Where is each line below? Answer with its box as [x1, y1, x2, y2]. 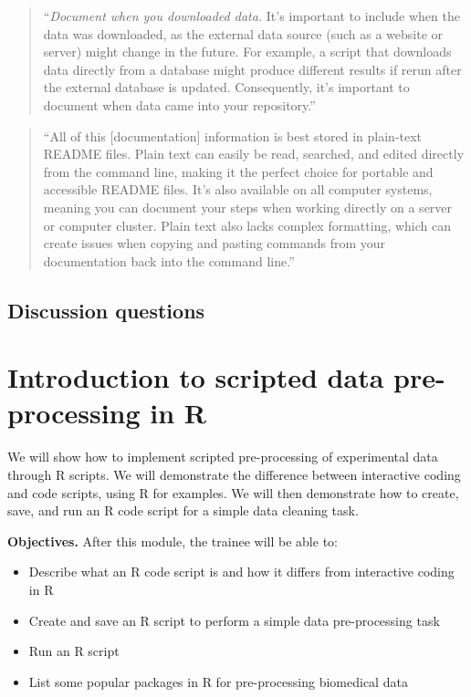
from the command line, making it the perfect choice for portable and [43, 161, 434, 181]
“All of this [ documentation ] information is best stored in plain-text [43, 126, 423, 145]
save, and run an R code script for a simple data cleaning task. [7, 501, 359, 520]
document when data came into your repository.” [43, 95, 316, 114]
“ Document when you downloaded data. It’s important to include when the [43, 6, 460, 25]
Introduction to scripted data [7, 359, 384, 396]
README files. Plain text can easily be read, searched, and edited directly [43, 144, 465, 163]
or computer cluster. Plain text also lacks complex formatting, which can [43, 215, 452, 234]
